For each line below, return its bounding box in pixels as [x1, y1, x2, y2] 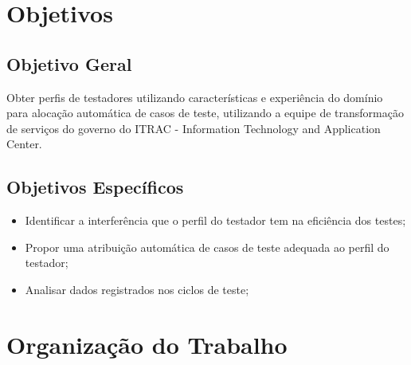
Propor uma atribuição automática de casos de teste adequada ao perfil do [25, 238, 389, 255]
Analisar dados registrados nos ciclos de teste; [25, 281, 249, 297]
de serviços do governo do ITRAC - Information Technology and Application [6, 120, 381, 136]
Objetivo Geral [6, 51, 132, 76]
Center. [6, 135, 42, 152]
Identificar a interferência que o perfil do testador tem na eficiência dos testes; [25, 212, 406, 229]
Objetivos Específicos [6, 175, 184, 199]
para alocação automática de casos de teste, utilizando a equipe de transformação [6, 104, 404, 121]
